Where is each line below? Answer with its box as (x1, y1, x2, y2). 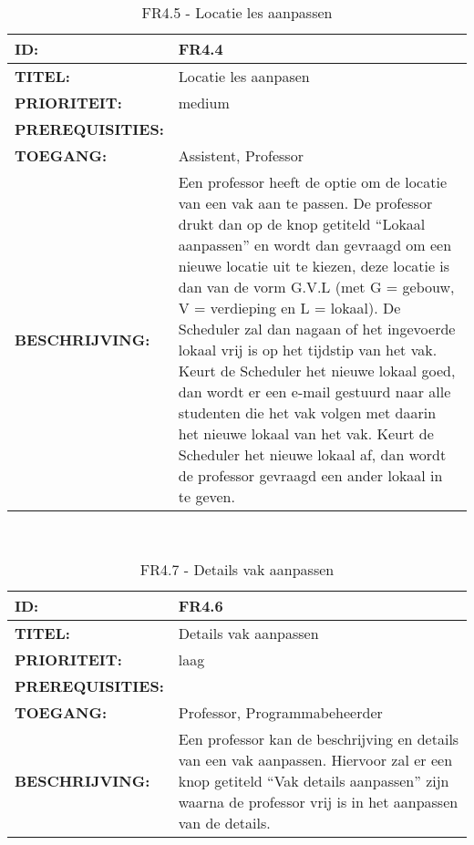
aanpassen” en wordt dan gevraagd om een (178, 234, 452, 255)
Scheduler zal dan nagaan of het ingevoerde (178, 318, 456, 339)
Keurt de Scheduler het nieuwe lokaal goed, (178, 360, 456, 381)
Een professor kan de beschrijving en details (178, 727, 459, 749)
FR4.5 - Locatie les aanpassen (141, 2, 333, 23)
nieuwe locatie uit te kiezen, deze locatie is (178, 255, 450, 276)
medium (178, 92, 230, 113)
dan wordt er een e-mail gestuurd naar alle (178, 381, 451, 402)
